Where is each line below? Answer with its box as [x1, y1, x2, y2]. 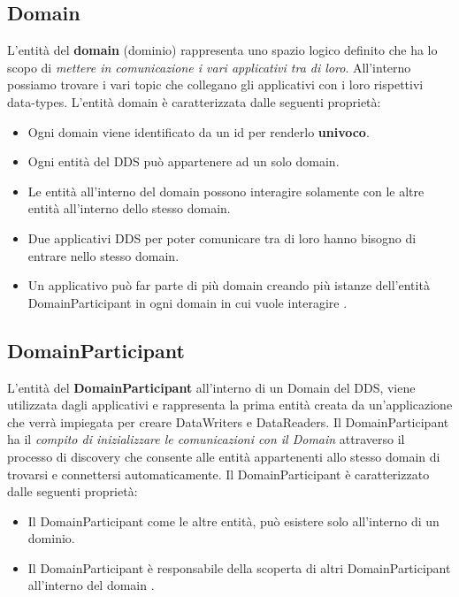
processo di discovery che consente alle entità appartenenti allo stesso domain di [7, 447, 440, 465]
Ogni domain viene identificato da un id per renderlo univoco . [27, 122, 370, 141]
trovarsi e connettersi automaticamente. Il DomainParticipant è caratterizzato [7, 464, 430, 483]
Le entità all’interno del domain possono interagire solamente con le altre [27, 181, 425, 200]
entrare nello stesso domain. [27, 246, 180, 264]
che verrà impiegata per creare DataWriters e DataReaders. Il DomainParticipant [7, 412, 449, 431]
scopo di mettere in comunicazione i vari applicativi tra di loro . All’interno [7, 57, 411, 76]
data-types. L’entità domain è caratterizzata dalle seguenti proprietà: [7, 92, 381, 111]
